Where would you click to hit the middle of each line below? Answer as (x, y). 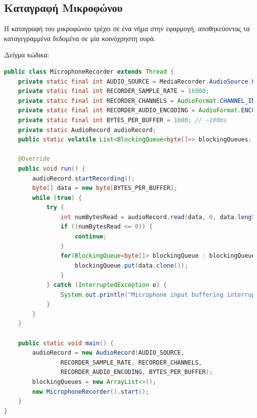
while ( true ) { (57, 198)
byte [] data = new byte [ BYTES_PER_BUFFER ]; (105, 188)
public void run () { (52, 168)
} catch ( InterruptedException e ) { (107, 285)
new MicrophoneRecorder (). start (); (91, 392)
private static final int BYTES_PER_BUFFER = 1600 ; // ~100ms (123, 120)
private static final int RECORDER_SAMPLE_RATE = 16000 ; (114, 91)
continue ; (91, 237)
